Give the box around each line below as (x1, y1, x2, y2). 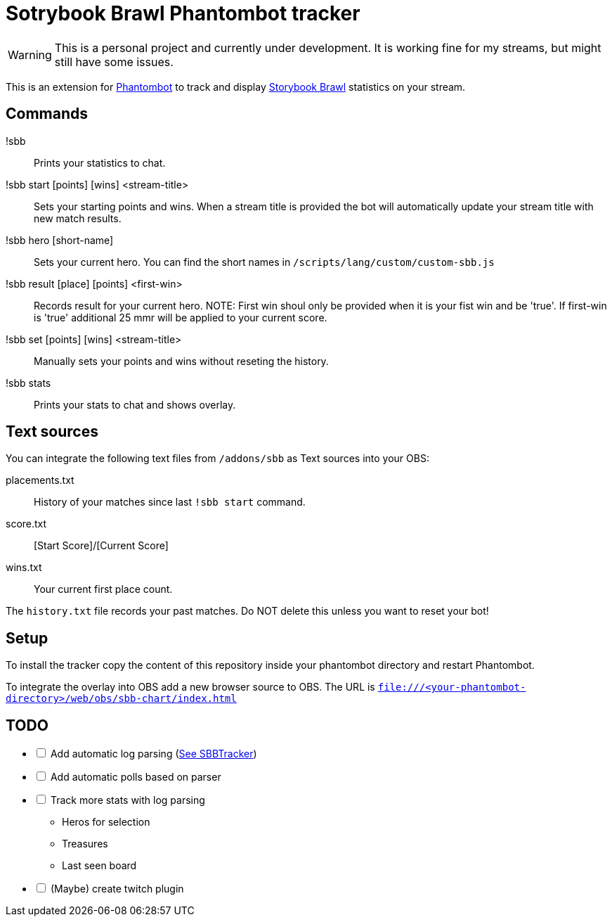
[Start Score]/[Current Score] (34, 539, 169, 552)
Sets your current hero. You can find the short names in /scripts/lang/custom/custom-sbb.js (34, 255, 495, 268)
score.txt (6, 518, 47, 530)
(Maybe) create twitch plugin (50, 883, 184, 895)
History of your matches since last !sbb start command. (34, 496, 306, 508)
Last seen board (62, 859, 137, 872)
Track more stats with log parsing (50, 794, 205, 807)
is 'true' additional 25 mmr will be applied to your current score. (34, 311, 327, 324)
